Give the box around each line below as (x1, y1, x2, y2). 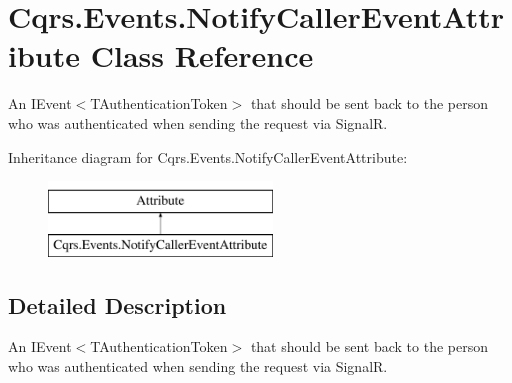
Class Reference (90, 35, 314, 76)
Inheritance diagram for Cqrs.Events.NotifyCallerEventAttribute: (8, 146, 408, 167)
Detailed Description (8, 289, 227, 320)
